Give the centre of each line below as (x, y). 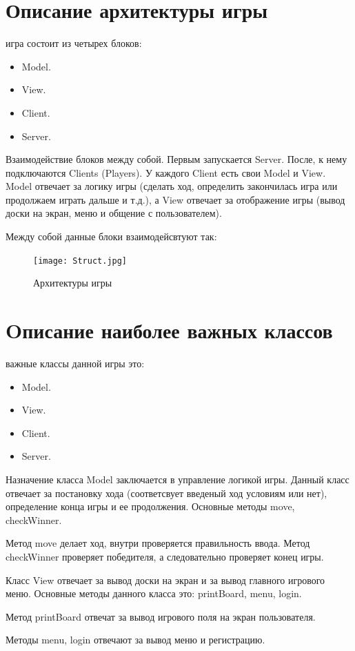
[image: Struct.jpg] (80, 261)
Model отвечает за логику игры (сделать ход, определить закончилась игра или (172, 186)
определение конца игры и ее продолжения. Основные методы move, (150, 506)
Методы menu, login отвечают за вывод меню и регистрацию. (135, 640)
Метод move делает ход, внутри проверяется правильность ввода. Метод (158, 543)
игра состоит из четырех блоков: (74, 43)
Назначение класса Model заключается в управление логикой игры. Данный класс (177, 479)
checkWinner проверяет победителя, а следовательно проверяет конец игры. (165, 556)
